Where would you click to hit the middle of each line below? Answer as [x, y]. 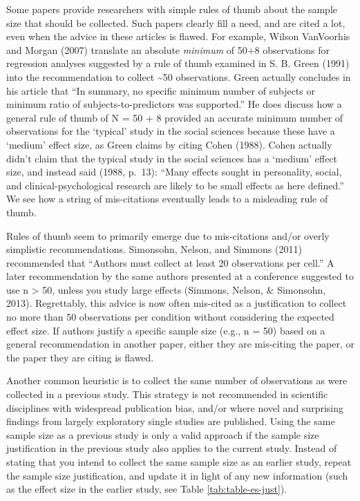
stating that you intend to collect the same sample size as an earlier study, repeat [179, 462]
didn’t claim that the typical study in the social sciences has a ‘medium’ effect [172, 158]
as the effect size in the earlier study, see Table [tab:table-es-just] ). [147, 489]
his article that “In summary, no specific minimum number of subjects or [161, 90]
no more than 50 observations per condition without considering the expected [170, 317]
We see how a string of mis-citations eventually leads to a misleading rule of [167, 199]
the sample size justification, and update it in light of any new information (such [177, 475]
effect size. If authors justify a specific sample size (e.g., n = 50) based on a [166, 330]
